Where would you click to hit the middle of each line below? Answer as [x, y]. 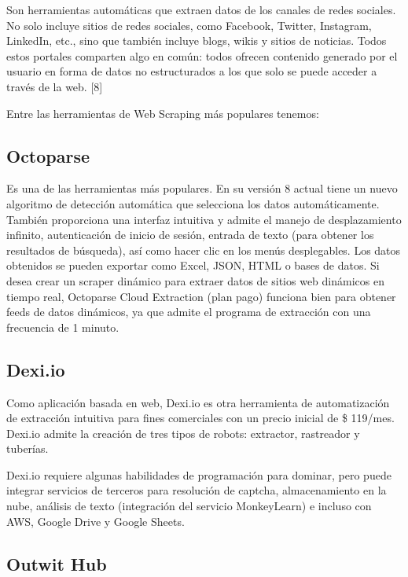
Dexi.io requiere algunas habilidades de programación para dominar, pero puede [199, 474]
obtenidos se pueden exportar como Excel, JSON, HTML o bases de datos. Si [193, 265]
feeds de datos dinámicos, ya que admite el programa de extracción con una [189, 312]
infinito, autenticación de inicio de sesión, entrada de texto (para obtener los [190, 235]
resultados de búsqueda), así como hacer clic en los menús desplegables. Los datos [204, 250]
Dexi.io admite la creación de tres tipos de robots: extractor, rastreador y [183, 433]
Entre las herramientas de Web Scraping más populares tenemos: [163, 113]
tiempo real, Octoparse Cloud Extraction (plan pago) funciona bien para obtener [201, 296]
